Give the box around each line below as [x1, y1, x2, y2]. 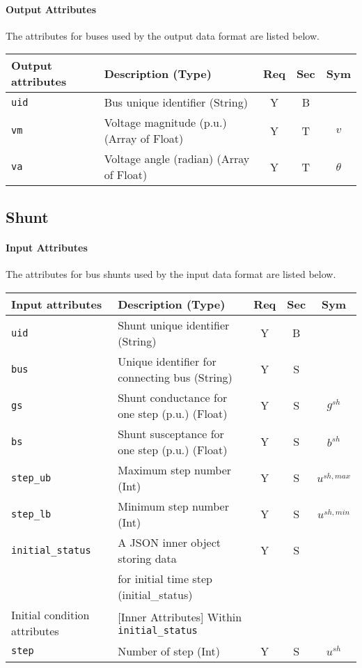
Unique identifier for [118, 352, 217, 369]
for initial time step [118, 570, 212, 587]
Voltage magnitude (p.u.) [104, 114, 227, 131]
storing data [118, 550, 177, 566]
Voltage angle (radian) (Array [104, 150, 250, 167]
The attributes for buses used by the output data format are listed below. [6, 28, 320, 42]
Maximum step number [118, 461, 232, 478]
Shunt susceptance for [118, 425, 224, 442]
